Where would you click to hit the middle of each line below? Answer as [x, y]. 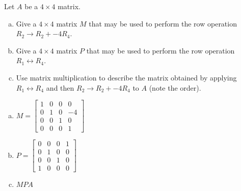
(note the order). [175, 87]
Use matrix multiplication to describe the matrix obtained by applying [126, 77]
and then [60, 87]
